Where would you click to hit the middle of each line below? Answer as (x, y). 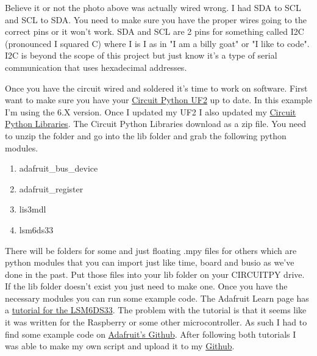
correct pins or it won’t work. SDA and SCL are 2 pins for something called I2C (155, 31)
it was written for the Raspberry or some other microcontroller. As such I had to (156, 322)
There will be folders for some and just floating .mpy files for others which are (151, 250)
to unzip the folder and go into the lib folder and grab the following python (146, 135)
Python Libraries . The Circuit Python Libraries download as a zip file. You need (155, 124)
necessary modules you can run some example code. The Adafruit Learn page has (157, 298)
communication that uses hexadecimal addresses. (96, 67)
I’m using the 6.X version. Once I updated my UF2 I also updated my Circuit (151, 111)
